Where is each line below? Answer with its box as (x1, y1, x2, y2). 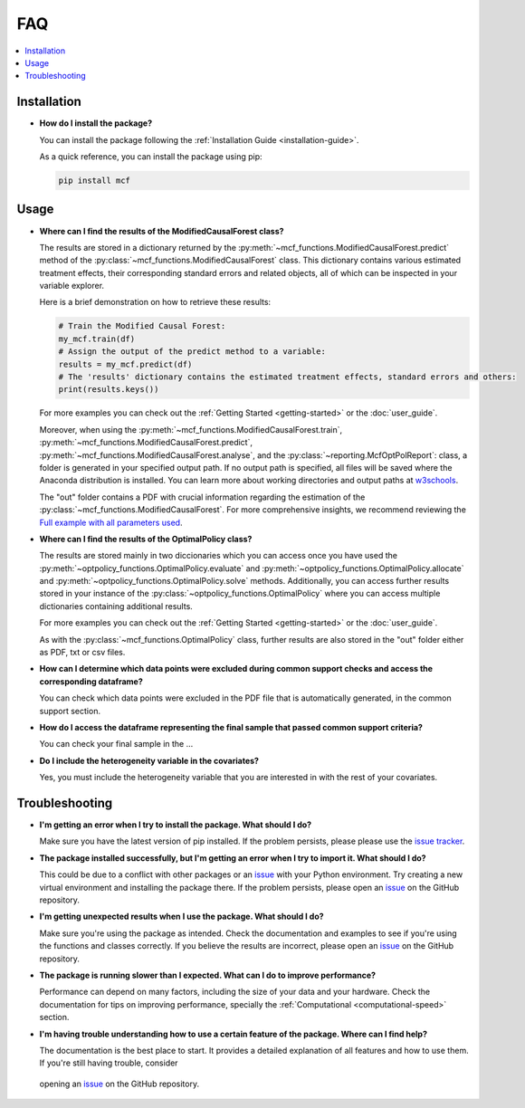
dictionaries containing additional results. (39, 600, 194, 611)
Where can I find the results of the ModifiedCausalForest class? (39, 225, 284, 236)
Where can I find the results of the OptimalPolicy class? (39, 533, 253, 544)
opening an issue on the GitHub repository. (39, 1078, 199, 1089)
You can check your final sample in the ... (39, 739, 194, 750)
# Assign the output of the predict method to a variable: (58, 347, 326, 357)
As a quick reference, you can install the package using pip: (39, 151, 262, 162)
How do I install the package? (39, 118, 153, 129)
